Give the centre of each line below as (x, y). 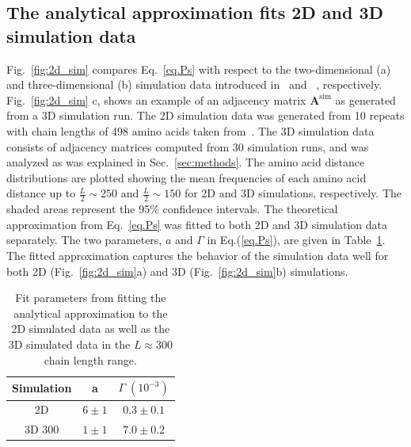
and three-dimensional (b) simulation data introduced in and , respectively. (194, 84)
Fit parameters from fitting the (91, 298)
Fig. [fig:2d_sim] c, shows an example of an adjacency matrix (156, 99)
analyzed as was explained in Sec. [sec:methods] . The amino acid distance (186, 162)
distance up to (41, 193)
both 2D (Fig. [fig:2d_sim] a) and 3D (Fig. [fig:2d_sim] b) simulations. (177, 271)
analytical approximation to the (91, 313)
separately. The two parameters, (84, 240)
